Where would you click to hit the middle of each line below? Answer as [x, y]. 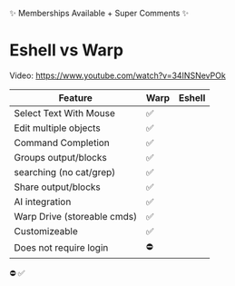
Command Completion [62, 143]
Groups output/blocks [60, 157]
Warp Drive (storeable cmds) [76, 216]
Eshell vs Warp [67, 50]
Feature [76, 97]
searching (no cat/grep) [65, 172]
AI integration [43, 202]
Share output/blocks [58, 187]
